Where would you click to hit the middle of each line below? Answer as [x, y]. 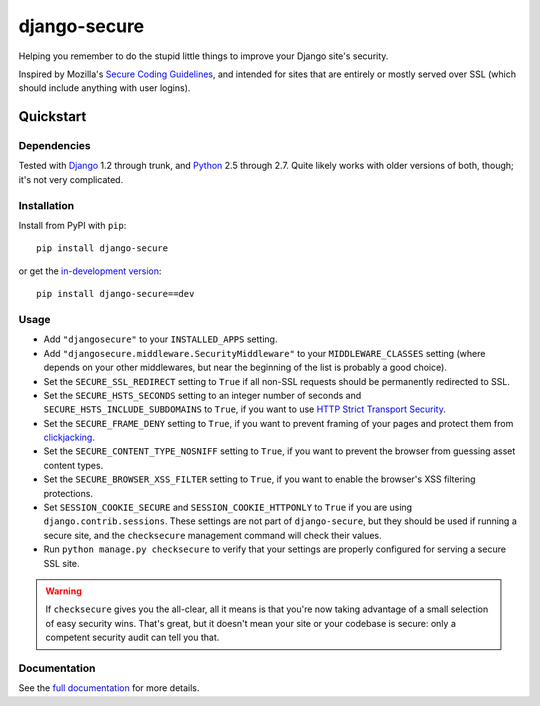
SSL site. [61, 563]
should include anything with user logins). [104, 88]
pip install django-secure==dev [115, 294]
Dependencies [55, 146]
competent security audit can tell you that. [132, 637]
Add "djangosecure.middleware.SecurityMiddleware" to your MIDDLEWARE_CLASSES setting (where [264, 353]
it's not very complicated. [71, 179]
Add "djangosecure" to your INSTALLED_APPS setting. [160, 339]
